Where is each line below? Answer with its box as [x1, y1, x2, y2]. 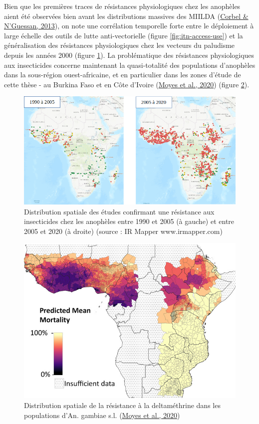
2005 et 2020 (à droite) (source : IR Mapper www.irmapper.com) [24, 225, 223, 236]
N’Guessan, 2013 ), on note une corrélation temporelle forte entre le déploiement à [4, 20, 254, 31]
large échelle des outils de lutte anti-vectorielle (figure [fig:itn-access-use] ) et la [4, 30, 243, 40]
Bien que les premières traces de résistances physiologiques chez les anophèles [4, 1, 241, 11]
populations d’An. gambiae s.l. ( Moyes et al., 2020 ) [24, 410, 180, 420]
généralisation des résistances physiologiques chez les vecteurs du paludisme [4, 40, 235, 50]
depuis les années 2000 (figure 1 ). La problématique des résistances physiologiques [4, 49, 255, 60]
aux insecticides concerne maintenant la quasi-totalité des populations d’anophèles [4, 59, 256, 70]
